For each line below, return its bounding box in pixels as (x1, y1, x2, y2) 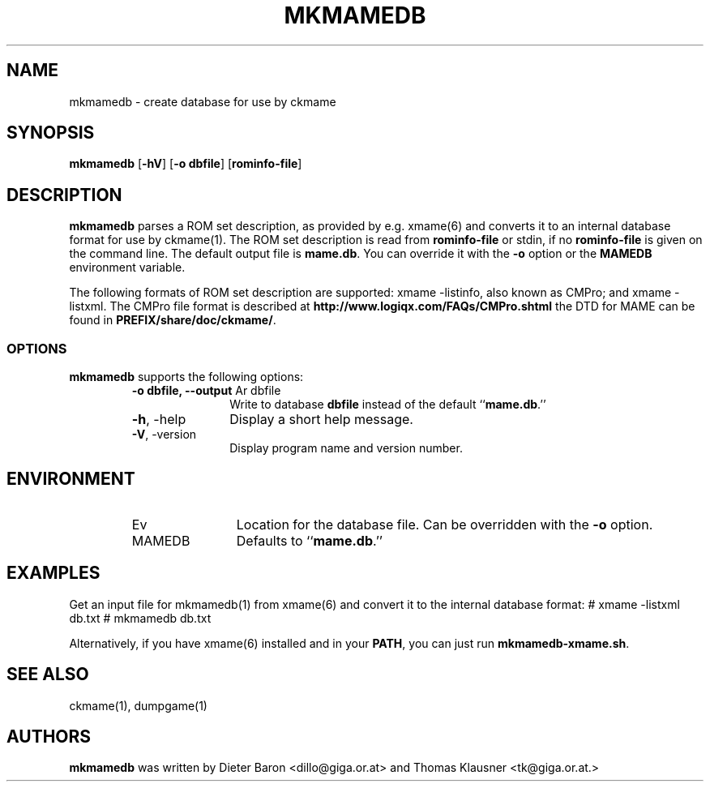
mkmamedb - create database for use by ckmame (69, 94, 336, 109)
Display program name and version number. (229, 441, 463, 456)
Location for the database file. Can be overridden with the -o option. (236, 516, 653, 533)
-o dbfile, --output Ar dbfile (131, 383, 281, 398)
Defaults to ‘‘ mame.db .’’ (236, 532, 383, 549)
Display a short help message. (229, 411, 413, 428)
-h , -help (131, 411, 186, 428)
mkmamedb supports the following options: (69, 370, 304, 384)
